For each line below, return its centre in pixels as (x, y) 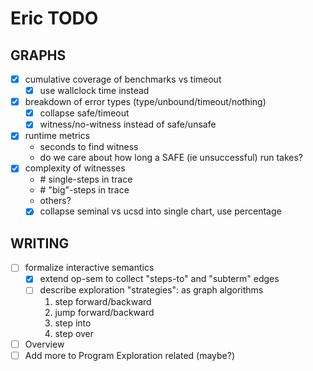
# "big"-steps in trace (84, 190)
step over (74, 333)
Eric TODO (54, 18)
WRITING (40, 243)
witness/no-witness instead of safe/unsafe (128, 124)
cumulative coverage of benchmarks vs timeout (123, 79)
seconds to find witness (89, 147)
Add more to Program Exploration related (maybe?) (130, 355)
